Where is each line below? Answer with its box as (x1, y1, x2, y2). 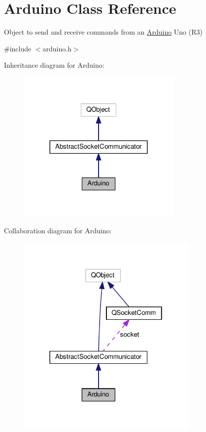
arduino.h (42, 43, 71, 53)
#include (4, 43, 32, 53)
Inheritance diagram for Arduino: (4, 60, 104, 70)
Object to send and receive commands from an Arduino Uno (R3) (4, 27, 203, 37)
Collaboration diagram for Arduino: (4, 225, 112, 236)
